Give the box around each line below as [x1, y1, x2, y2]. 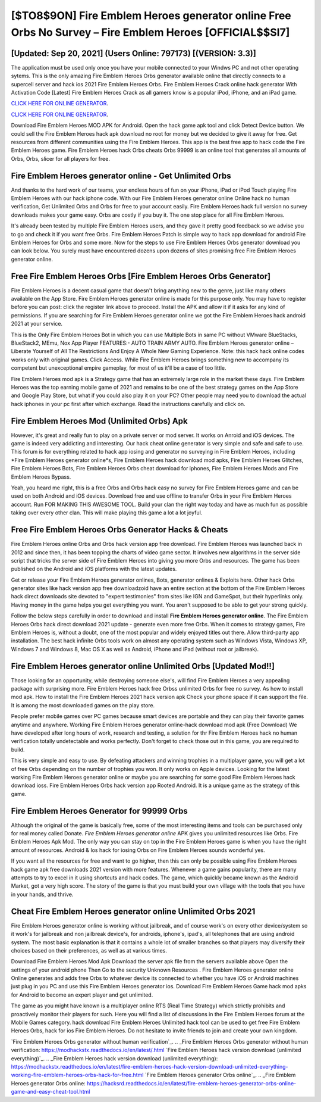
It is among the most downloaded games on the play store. [11, 701, 155, 708]
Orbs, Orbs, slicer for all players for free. [11, 155, 110, 162]
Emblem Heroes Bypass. [11, 473, 71, 480]
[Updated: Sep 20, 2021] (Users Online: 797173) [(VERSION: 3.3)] [11, 48, 257, 58]
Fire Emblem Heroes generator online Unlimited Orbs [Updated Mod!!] [11, 661, 275, 671]
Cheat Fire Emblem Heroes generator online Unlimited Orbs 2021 [11, 906, 256, 916]
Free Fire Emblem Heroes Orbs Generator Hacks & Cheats [11, 525, 228, 535]
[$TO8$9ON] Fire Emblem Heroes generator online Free [11, 9, 291, 22]
